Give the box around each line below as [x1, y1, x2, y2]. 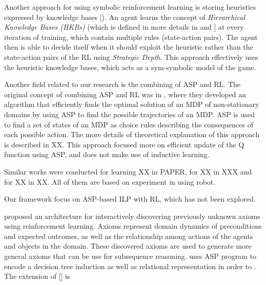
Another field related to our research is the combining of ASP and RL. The [4, 79, 240, 90]
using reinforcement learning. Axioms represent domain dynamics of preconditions [4, 221, 262, 231]
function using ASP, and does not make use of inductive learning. [4, 149, 210, 160]
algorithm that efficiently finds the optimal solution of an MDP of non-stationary [4, 99, 259, 109]
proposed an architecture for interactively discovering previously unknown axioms [4, 210, 260, 221]
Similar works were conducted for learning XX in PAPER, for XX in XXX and [4, 166, 252, 177]
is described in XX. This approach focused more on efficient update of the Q [4, 139, 244, 149]
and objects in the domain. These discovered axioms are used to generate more [4, 240, 252, 251]
